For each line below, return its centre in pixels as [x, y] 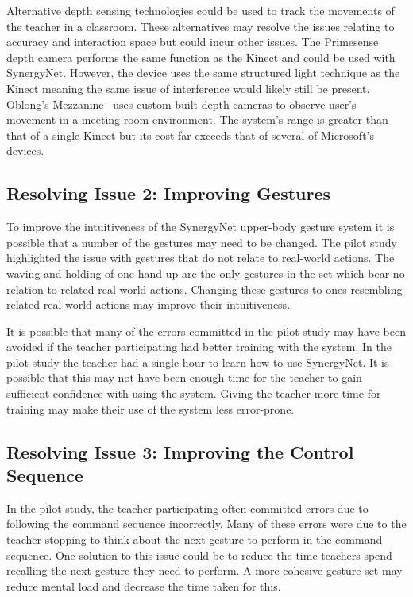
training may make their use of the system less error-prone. [151, 408]
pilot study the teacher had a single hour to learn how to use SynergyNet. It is [198, 362]
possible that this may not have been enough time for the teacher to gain [184, 377]
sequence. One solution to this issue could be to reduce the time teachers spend [199, 555]
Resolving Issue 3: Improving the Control [180, 451]
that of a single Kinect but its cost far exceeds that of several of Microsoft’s [191, 135]
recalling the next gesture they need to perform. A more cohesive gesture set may [205, 570]
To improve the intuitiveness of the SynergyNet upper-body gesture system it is [201, 227]
